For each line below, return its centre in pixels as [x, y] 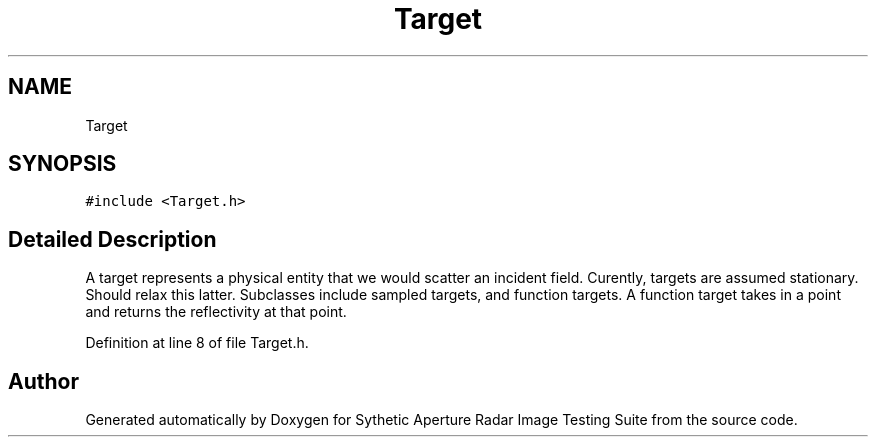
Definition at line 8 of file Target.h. [197, 343]
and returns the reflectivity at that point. [216, 312]
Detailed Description [112, 239]
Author [43, 381]
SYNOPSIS [62, 164]
